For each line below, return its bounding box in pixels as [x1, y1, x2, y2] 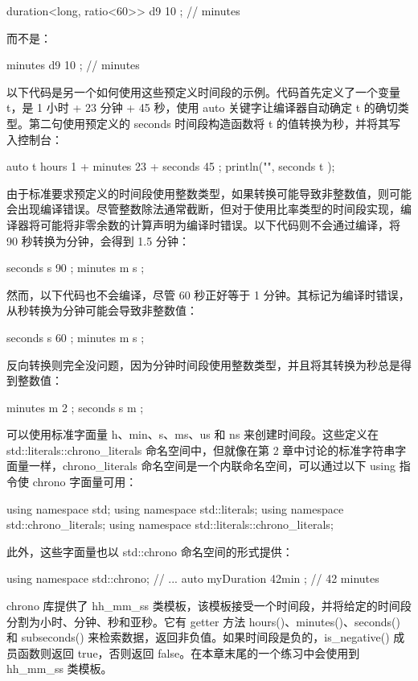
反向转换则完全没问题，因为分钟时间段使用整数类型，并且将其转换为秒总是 [6, 356, 400, 373]
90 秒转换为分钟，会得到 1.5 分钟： [6, 232, 190, 249]
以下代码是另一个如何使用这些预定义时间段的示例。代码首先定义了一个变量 [6, 83, 400, 100]
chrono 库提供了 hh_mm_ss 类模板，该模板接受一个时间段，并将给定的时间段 [6, 597, 412, 614]
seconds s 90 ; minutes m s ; [6, 259, 145, 276]
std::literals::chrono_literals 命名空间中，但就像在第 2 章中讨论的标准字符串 [6, 441, 395, 458]
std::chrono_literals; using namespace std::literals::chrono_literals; [6, 516, 334, 533]
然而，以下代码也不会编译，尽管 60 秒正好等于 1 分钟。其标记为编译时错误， [6, 286, 410, 303]
